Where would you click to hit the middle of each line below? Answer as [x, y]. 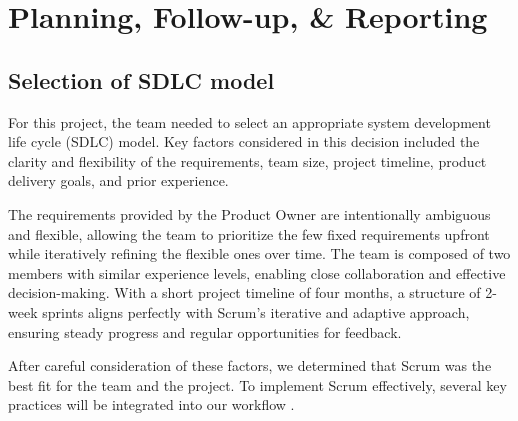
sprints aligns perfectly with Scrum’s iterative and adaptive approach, [256, 311]
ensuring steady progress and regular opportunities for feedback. [205, 331]
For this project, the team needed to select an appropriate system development [249, 121]
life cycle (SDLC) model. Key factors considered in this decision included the [244, 141]
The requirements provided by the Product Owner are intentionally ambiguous [249, 213]
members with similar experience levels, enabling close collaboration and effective [257, 272]
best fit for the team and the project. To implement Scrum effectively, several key [257, 384]
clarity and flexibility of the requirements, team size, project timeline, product [247, 160]
